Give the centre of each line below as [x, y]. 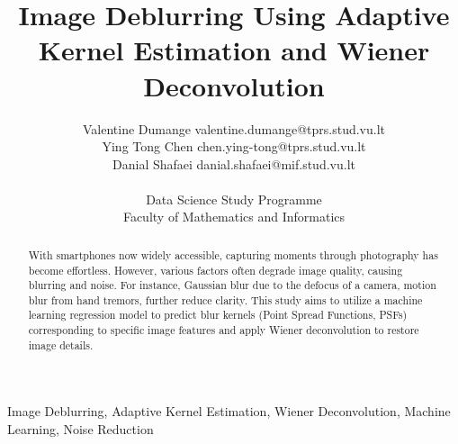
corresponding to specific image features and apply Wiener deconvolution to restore [224, 330]
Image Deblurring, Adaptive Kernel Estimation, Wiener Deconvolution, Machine [229, 411]
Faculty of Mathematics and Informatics [234, 217]
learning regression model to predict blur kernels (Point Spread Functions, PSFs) [218, 315]
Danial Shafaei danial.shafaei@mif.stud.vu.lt [234, 163]
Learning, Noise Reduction [81, 429]
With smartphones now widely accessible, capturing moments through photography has [233, 254]
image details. [61, 344]
